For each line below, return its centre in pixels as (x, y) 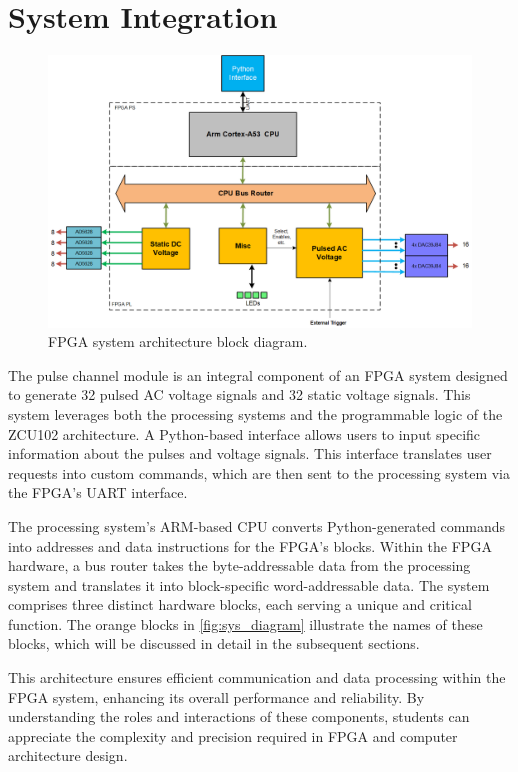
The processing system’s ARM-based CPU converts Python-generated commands (257, 525)
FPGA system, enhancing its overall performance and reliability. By (216, 696)
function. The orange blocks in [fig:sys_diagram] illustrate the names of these (245, 623)
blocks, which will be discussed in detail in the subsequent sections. (214, 643)
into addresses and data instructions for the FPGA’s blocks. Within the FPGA (250, 545)
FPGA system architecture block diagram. (178, 341)
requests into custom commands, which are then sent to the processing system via (259, 472)
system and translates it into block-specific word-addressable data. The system (249, 584)
